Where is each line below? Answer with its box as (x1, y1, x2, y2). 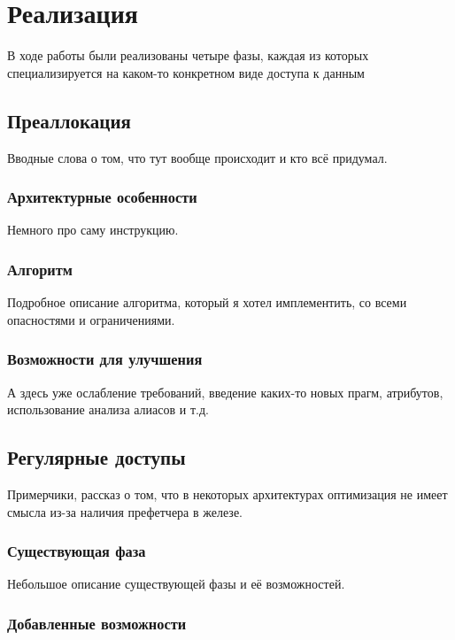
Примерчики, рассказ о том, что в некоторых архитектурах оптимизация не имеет (7, 484, 448, 503)
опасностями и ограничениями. (7, 310, 175, 328)
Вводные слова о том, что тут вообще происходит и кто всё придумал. (7, 148, 388, 166)
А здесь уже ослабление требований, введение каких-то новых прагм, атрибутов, (7, 382, 443, 401)
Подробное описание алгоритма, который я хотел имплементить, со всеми (7, 293, 407, 312)
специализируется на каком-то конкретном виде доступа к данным (7, 63, 365, 81)
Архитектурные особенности (7, 186, 197, 208)
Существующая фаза (7, 540, 146, 562)
